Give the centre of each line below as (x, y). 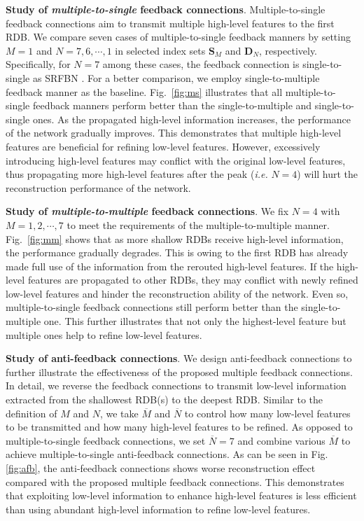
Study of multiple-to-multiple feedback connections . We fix (147, 211)
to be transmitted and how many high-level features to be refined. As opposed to (179, 427)
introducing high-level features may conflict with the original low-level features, (176, 160)
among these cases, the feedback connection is (201, 64)
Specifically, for (38, 64)
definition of (31, 413)
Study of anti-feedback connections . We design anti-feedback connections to (179, 358)
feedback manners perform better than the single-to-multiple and (172, 105)
